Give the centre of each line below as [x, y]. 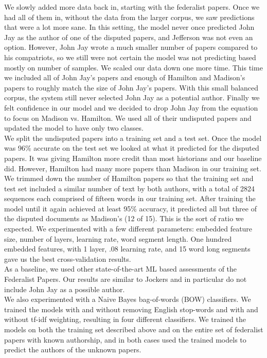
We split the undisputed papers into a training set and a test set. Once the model [133, 138]
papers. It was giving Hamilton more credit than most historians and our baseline [133, 158]
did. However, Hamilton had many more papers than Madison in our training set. [133, 168]
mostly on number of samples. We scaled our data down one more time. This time [133, 67]
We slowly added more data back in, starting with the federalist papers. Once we [132, 7]
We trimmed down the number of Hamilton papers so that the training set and [129, 178]
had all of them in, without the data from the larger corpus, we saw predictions [129, 17]
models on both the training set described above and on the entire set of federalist [134, 329]
